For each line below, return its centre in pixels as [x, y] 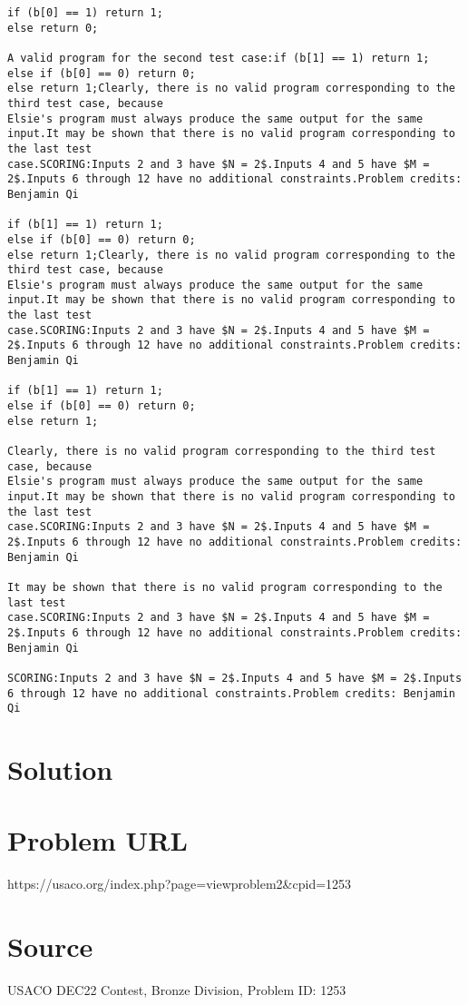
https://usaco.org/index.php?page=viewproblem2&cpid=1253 [180, 884]
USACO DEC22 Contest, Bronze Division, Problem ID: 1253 [177, 990]
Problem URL [97, 840]
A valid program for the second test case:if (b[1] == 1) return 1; [219, 58]
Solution [60, 769]
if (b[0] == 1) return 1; [85, 13]
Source [50, 946]
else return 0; [53, 28]
